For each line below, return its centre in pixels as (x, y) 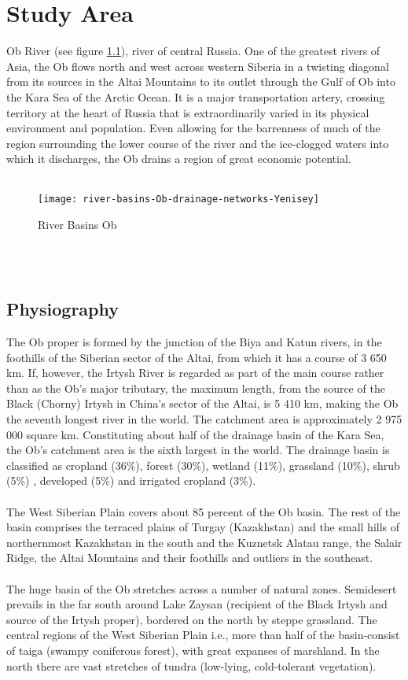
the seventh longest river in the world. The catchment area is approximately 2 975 (204, 419)
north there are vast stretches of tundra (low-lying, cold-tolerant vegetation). (191, 665)
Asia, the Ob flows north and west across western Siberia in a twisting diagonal (198, 66)
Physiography (62, 309)
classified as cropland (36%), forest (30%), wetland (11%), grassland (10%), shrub (203, 465)
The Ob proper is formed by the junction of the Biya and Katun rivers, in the (194, 342)
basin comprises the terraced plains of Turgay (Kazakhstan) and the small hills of (203, 527)
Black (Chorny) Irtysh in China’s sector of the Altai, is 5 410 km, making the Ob (202, 403)
